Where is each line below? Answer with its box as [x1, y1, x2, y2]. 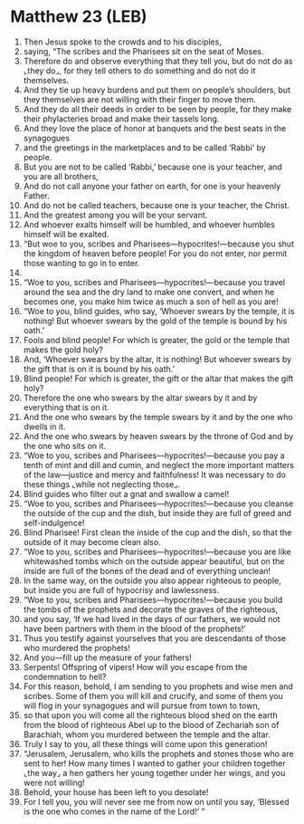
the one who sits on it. [23, 440, 107, 451]
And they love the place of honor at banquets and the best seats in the [23, 122, 287, 133]
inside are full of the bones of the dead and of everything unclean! [23, 565, 271, 576]
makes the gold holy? [23, 344, 103, 355]
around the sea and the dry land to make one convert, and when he [23, 286, 275, 297]
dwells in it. [23, 421, 66, 432]
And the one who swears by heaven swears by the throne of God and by [23, 430, 294, 441]
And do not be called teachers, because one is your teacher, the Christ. [23, 199, 290, 210]
